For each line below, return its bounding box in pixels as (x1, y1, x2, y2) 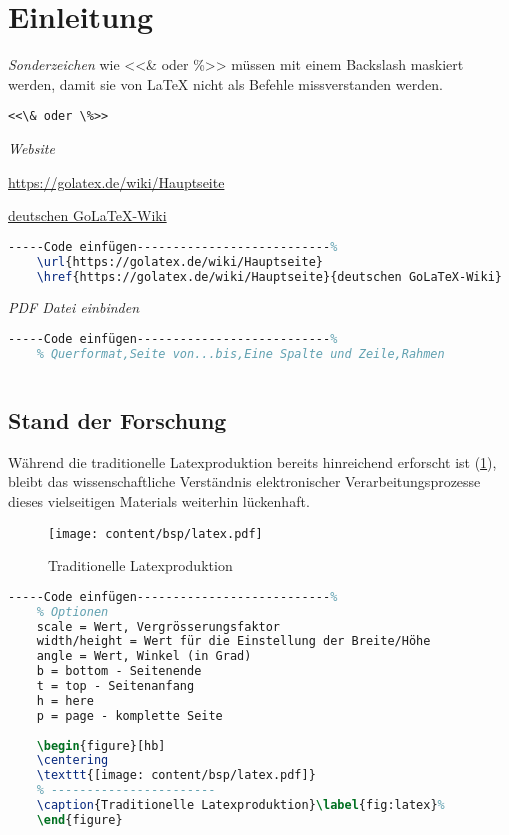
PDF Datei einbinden (8, 297, 140, 318)
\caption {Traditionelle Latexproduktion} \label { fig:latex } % (36, 798, 445, 813)
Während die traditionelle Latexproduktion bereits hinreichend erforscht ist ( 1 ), (8, 451, 497, 472)
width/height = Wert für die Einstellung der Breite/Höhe (36, 634, 431, 649)
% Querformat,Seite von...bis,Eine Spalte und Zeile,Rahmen (36, 346, 445, 361)
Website (8, 137, 55, 158)
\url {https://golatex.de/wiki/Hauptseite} (36, 254, 323, 269)
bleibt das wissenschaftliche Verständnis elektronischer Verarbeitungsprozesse (8, 471, 481, 492)
